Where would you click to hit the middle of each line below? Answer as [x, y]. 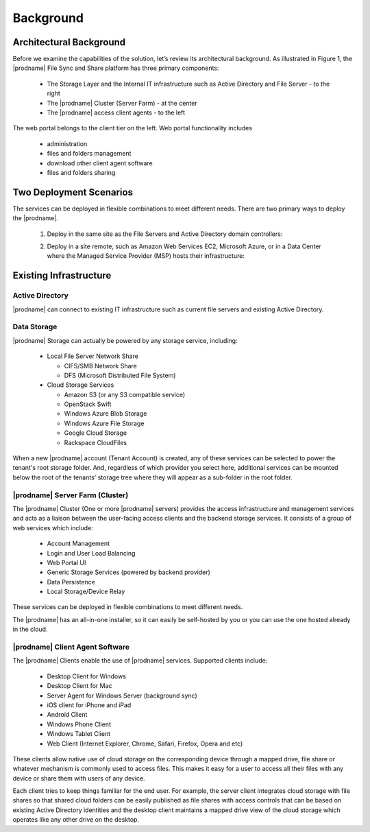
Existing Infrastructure [62, 275]
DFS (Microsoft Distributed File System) [120, 375]
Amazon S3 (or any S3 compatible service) [125, 394]
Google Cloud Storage [95, 433]
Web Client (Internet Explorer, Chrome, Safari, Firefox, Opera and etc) [145, 744]
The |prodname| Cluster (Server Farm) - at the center [122, 103]
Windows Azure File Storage [104, 423]
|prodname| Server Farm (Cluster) [71, 495]
